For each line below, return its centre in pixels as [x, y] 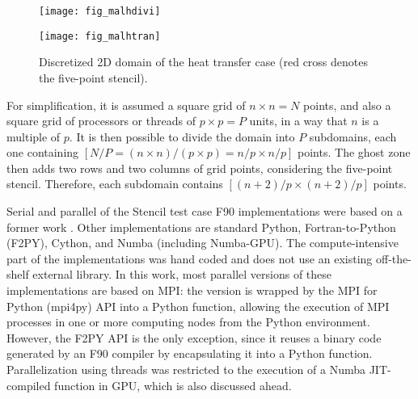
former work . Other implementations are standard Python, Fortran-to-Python [201, 227]
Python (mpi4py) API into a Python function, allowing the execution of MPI [198, 306]
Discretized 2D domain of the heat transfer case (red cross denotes [203, 62]
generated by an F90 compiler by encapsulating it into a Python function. [190, 353]
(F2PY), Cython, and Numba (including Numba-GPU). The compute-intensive [203, 243]
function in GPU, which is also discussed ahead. [173, 385]
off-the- [393, 258]
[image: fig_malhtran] [100, 36]
